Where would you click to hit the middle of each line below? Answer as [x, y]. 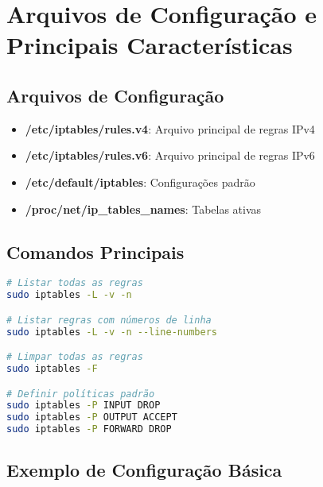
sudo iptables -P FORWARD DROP [89, 429]
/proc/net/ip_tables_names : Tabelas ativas [143, 209]
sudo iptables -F [52, 369]
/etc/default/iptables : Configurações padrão [140, 182]
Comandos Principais [95, 251]
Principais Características [150, 45]
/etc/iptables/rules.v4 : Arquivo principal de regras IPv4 [170, 128]
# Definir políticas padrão [81, 394]
